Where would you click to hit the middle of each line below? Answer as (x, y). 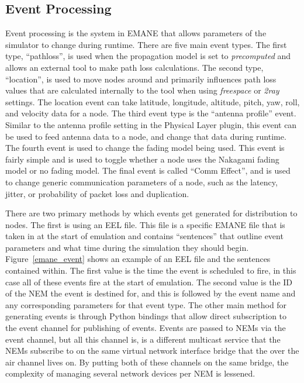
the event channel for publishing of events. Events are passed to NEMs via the (146, 328)
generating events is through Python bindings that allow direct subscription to (146, 316)
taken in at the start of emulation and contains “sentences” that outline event (144, 236)
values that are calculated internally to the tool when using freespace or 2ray (142, 90)
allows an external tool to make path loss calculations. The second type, (134, 67)
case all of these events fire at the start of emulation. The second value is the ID (149, 282)
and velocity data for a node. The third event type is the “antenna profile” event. (151, 113)
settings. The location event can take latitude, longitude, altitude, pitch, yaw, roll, (153, 101)
